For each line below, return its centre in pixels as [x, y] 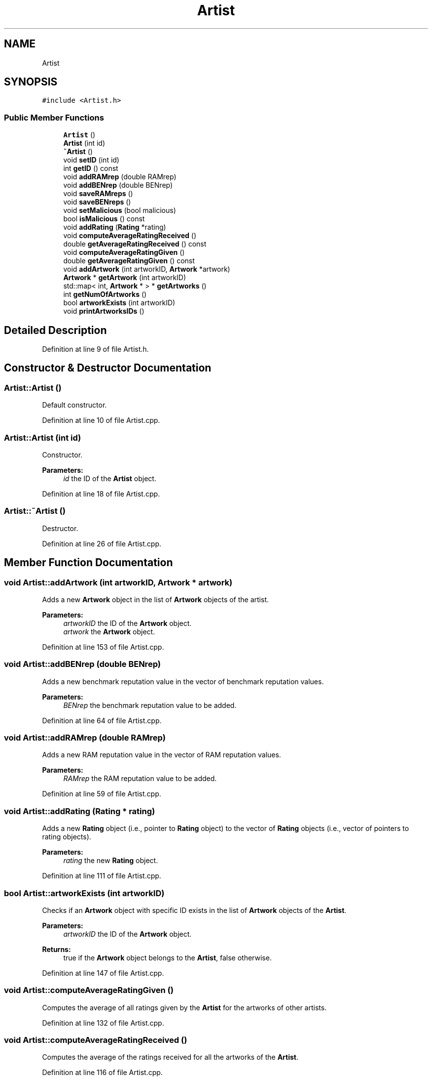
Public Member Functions [54, 117]
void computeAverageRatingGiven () [124, 252]
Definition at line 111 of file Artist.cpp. [102, 876]
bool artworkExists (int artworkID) [119, 303]
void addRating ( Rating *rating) [115, 227]
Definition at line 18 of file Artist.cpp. [101, 494]
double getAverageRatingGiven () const [129, 261]
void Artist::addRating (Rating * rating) [80, 811]
